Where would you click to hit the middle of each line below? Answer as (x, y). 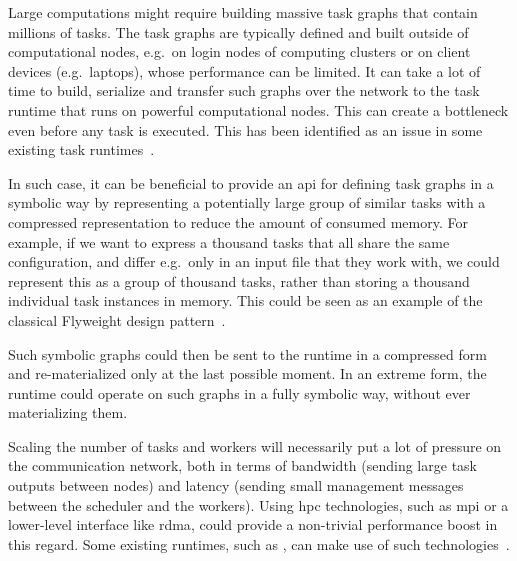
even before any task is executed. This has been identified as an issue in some (245, 129)
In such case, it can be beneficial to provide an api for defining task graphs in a (251, 182)
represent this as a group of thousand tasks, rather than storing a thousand (239, 280)
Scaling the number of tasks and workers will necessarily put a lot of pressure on (255, 445)
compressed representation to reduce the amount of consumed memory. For (238, 221)
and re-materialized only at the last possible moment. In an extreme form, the (247, 373)
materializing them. (68, 412)
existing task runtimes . (81, 149)
